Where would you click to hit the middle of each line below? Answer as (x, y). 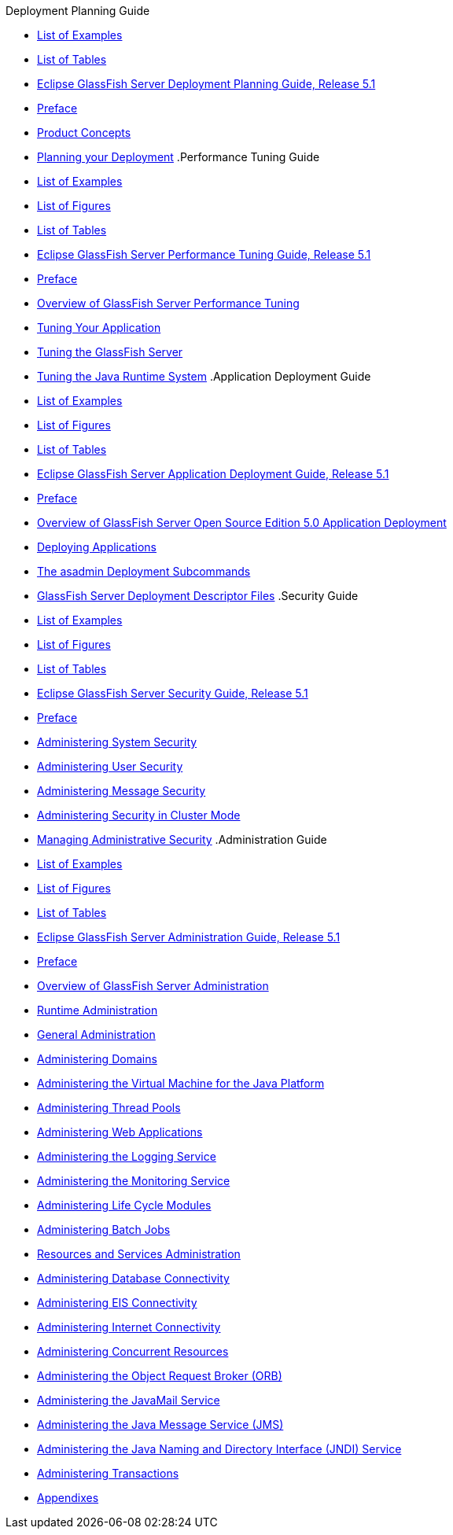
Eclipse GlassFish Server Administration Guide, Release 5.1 (189, 937)
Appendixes (68, 1498)
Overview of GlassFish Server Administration (153, 986)
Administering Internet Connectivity (129, 1327)
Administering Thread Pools (109, 1108)
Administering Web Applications (120, 1132)
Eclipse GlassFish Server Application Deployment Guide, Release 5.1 (213, 474)
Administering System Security (117, 742)
